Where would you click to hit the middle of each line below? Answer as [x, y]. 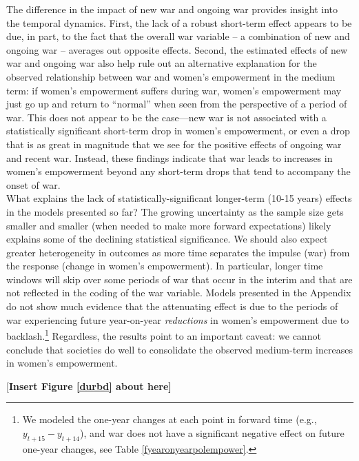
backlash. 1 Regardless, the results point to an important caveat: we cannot [164, 335]
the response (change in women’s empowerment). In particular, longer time [165, 266]
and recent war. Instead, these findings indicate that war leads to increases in [170, 157]
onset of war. [33, 184]
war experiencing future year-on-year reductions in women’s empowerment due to [178, 319]
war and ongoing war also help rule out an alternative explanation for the [162, 63]
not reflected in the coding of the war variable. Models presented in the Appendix [179, 293]
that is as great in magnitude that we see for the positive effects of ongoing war [174, 144]
